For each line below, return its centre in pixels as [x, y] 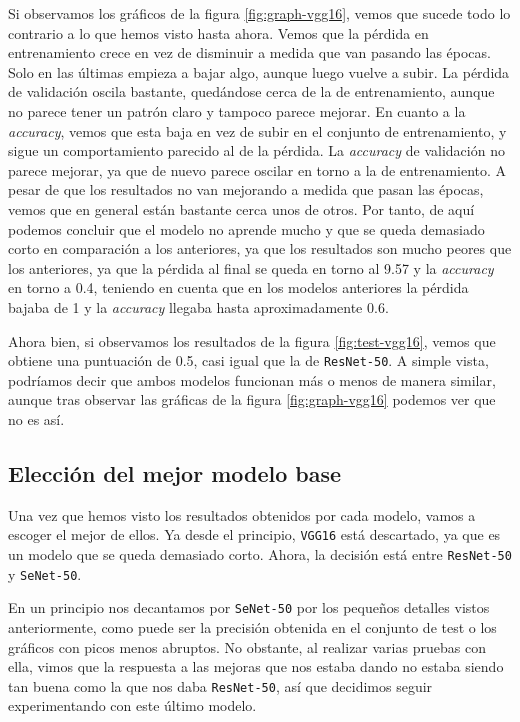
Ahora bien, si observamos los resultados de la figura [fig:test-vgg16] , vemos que [252, 340]
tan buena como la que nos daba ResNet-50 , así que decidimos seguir [220, 685]
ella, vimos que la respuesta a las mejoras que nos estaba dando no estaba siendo [256, 666]
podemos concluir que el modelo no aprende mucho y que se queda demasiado [246, 228]
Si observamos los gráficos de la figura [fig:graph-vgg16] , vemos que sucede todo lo [259, 13]
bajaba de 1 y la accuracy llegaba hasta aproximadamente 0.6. [198, 306]
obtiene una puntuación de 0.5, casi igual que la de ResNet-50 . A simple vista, [248, 360]
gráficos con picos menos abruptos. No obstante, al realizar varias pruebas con [247, 646]
